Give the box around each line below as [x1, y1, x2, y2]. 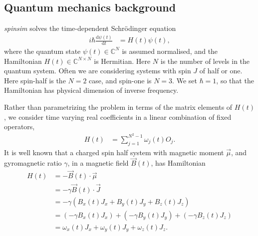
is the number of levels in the [160, 55, 250, 66]
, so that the [216, 75, 254, 85]
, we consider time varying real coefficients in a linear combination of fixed [4, 111, 232, 122]
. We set [172, 75, 197, 85]
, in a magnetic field [67, 158, 129, 168]
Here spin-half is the [4, 75, 66, 85]
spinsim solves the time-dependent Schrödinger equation [4, 23, 176, 33]
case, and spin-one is [89, 75, 152, 85]
